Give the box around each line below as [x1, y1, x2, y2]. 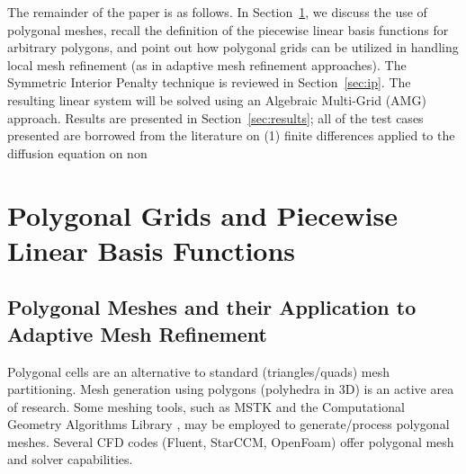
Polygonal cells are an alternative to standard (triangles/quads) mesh [7, 362, 390, 380]
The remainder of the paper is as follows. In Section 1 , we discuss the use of [7, 3, 427, 21]
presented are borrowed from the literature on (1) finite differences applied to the [7, 126, 455, 145]
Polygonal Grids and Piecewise [7, 196, 398, 233]
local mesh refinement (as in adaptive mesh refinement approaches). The [7, 55, 407, 74]
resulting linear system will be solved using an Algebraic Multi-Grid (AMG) [7, 90, 426, 109]
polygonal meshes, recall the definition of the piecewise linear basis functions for [7, 20, 449, 39]
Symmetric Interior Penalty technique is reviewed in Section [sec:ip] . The [7, 73, 411, 92]
